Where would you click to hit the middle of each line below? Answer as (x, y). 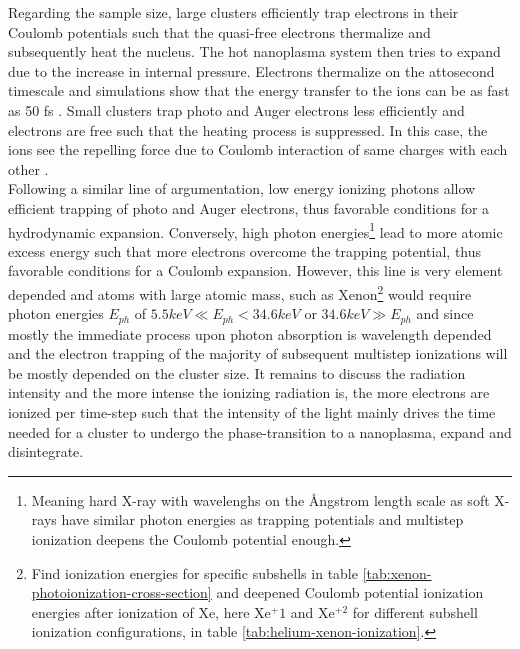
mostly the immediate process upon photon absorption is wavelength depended (250, 333)
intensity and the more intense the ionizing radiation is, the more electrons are (249, 392)
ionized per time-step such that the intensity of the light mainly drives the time (252, 412)
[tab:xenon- (397, 572)
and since (445, 313)
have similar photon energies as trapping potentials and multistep (262, 519)
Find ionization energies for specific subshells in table (194, 572)
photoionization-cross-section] (121, 592)
